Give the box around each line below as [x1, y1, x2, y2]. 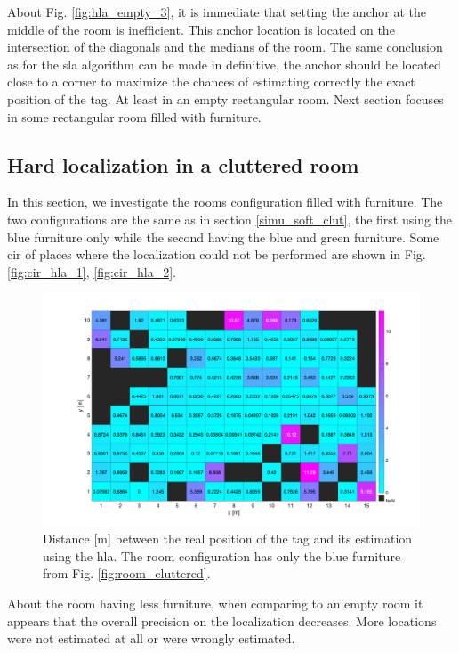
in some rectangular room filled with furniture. [7, 107, 262, 126]
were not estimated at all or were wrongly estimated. [7, 629, 295, 648]
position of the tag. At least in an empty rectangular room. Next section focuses [7, 89, 444, 108]
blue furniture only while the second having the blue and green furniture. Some [7, 227, 439, 246]
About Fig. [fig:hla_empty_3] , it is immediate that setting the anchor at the [7, 3, 426, 20]
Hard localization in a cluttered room [7, 151, 359, 178]
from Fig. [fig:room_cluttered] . [43, 564, 211, 583]
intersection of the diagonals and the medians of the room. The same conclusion [7, 37, 443, 56]
